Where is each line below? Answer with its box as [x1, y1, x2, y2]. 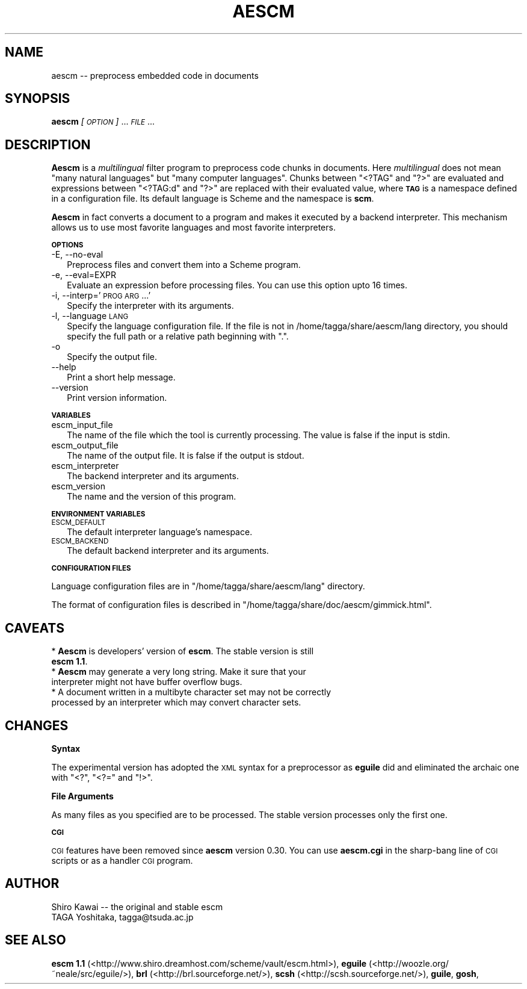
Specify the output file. [67, 352, 158, 362]
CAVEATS [5, 620, 64, 636]
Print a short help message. [67, 372, 176, 383]
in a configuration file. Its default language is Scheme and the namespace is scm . [51, 193, 374, 204]
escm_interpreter [51, 460, 119, 471]
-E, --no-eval [51, 249, 103, 260]
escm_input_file [51, 420, 113, 430]
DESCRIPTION [5, 137, 91, 152]
